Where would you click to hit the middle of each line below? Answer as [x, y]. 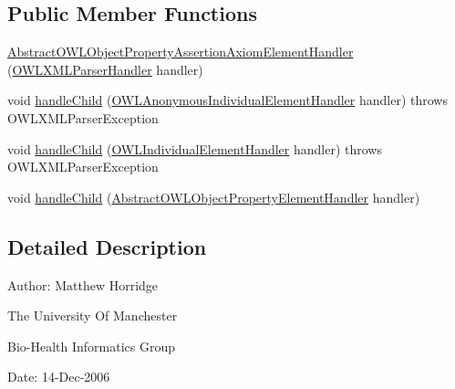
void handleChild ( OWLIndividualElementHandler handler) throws [195, 148]
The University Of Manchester [93, 315]
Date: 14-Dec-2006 [59, 377]
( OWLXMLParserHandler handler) [105, 69]
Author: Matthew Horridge [83, 284]
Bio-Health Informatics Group [92, 346]
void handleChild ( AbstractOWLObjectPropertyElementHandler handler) [214, 197]
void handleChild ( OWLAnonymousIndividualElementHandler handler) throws [227, 100]
